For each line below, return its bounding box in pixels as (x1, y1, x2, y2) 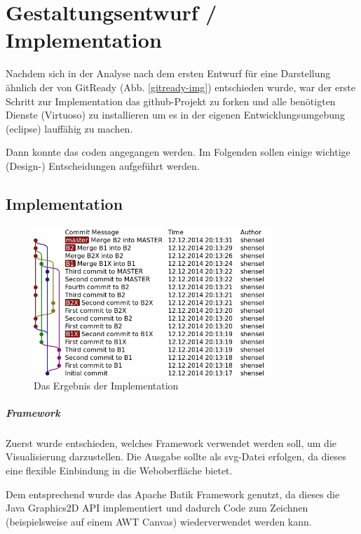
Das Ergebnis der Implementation (34, 378, 179, 392)
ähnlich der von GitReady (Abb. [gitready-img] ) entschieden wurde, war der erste (6, 79, 355, 94)
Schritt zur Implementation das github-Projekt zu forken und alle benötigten (6, 93, 336, 108)
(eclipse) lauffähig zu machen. (6, 121, 133, 135)
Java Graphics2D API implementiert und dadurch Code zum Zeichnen (6, 500, 308, 515)
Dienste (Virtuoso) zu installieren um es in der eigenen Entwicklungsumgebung (6, 107, 345, 122)
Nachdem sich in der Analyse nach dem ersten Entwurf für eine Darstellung (6, 66, 331, 81)
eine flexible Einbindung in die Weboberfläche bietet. (6, 462, 233, 477)
